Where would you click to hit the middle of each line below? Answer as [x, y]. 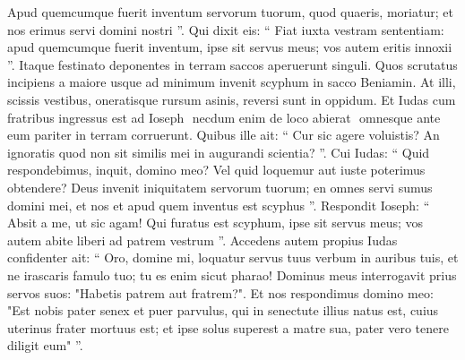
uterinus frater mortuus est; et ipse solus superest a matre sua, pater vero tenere [228, 327]
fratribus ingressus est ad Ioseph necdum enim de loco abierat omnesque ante [224, 117]
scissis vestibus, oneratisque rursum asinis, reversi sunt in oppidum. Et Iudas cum [232, 99]
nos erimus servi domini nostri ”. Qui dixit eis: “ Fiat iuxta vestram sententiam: [226, 29]
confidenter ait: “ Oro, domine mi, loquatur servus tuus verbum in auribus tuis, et [233, 257]
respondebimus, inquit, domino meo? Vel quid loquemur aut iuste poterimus [216, 170]
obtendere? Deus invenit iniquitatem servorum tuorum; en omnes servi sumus [220, 187]
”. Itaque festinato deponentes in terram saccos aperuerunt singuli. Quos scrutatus [232, 64]
